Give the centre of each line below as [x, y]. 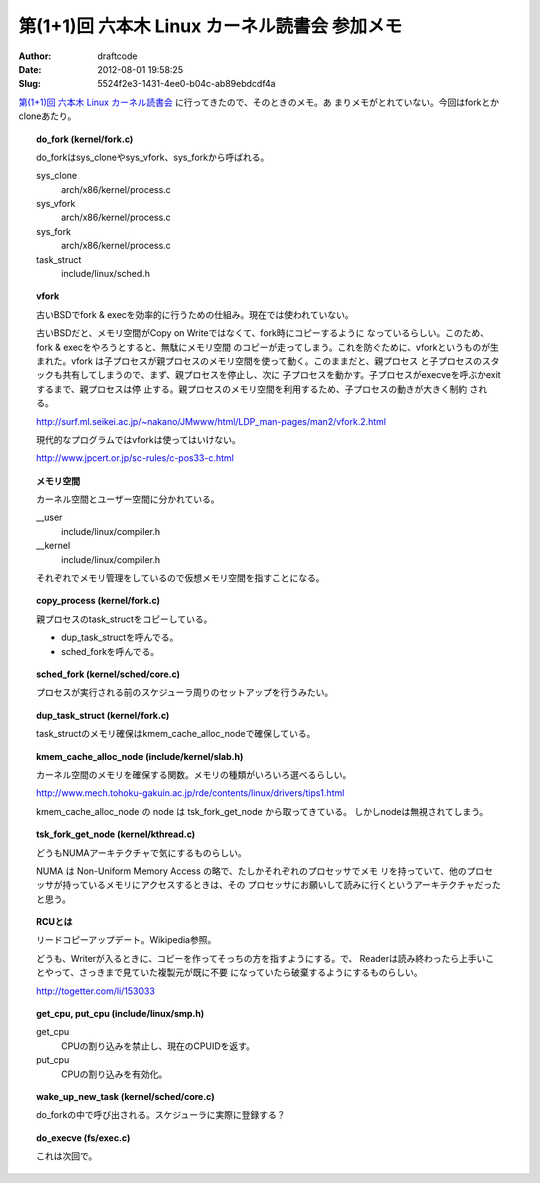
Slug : [30, 84]
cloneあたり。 [47, 116]
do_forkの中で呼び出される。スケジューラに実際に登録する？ [161, 1115]
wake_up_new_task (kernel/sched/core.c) [125, 1096]
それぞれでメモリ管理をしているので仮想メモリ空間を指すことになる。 [180, 578]
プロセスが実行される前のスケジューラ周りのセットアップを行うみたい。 [185, 692]
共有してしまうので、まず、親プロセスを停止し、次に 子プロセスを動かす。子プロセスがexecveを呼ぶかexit [281, 375]
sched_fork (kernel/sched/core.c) [108, 674]
